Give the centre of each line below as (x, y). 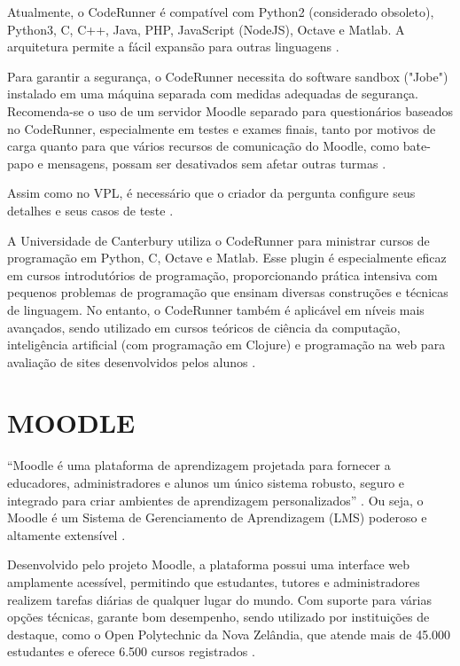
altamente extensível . (66, 534)
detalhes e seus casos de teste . (90, 210)
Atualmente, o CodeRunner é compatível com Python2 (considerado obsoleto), (221, 12)
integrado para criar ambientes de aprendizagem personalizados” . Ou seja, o (215, 500)
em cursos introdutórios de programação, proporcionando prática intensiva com (222, 274)
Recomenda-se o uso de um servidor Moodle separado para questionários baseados (230, 110)
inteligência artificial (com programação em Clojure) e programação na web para (226, 345)
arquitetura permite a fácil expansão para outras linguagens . (173, 47)
